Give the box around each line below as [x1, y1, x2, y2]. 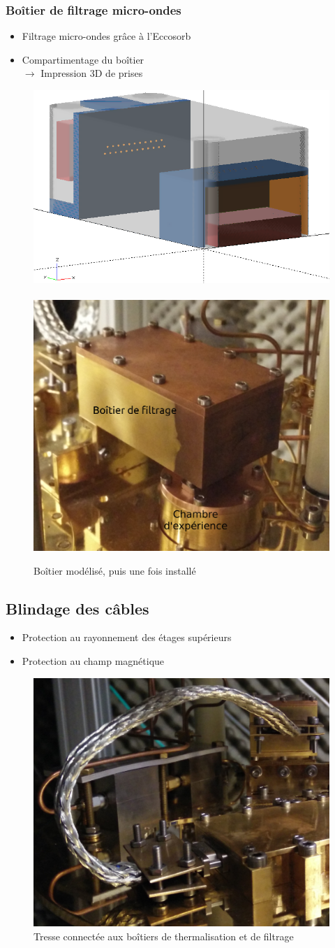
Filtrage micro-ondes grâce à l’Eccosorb [22, 29, 191, 43]
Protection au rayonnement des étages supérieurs [22, 630, 232, 645]
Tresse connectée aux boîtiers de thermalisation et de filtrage [33, 928, 294, 943]
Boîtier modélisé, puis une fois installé [33, 563, 196, 577]
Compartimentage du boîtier [22, 52, 144, 66]
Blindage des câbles [6, 597, 149, 619]
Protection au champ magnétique [22, 653, 165, 668]
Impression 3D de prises [40, 66, 143, 80]
